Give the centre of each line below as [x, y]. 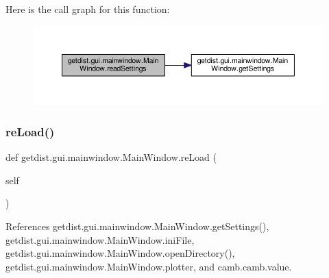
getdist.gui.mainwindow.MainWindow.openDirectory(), [120, 253]
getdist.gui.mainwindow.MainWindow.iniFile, [100, 239]
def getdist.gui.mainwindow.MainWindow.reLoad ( [111, 157]
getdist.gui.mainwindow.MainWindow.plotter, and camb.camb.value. [149, 266]
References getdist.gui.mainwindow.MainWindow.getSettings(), [137, 226]
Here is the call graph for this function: [88, 9]
